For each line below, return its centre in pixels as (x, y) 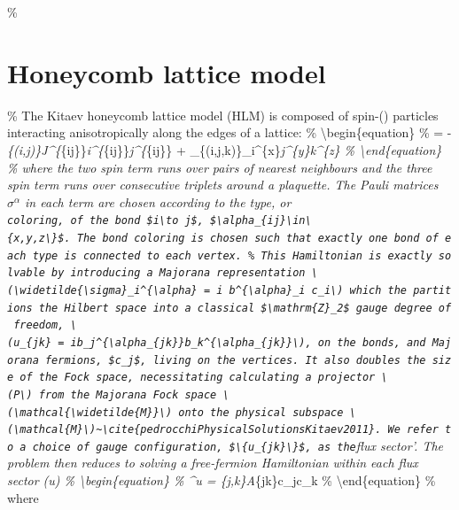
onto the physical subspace (261, 412)
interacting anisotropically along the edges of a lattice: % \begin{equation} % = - (229, 132)
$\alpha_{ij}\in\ (261, 221)
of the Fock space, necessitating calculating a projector (198, 378)
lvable (26, 273)
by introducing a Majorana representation (179, 273)
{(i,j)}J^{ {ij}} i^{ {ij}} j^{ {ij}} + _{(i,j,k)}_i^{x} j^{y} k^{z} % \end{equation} (225, 149)
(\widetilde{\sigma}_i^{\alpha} (102, 290)
